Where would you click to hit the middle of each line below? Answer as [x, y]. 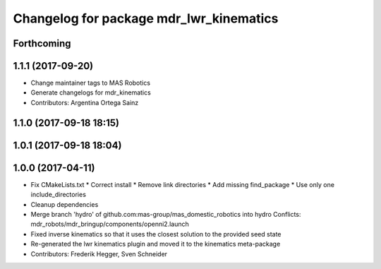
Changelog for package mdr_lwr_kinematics [146, 18]
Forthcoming [42, 43]
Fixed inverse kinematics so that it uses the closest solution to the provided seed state [156, 234]
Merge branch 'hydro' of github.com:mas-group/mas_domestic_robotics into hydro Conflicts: [166, 214]
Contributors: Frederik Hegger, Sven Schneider [99, 253]
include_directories [58, 195]
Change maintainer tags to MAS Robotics [91, 83]
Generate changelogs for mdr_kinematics [91, 92]
